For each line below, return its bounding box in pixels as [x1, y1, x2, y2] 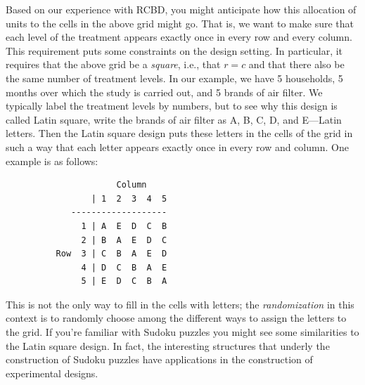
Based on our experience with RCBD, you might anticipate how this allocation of [6, 2, 357, 16]
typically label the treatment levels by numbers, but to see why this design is [6, 98, 338, 113]
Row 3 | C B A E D [56, 249, 167, 259]
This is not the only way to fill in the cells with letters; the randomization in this [6, 296, 354, 311]
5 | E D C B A [81, 276, 167, 287]
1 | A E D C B [81, 221, 167, 231]
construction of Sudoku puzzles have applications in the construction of [6, 352, 313, 367]
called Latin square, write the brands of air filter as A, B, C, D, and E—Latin [6, 112, 342, 126]
